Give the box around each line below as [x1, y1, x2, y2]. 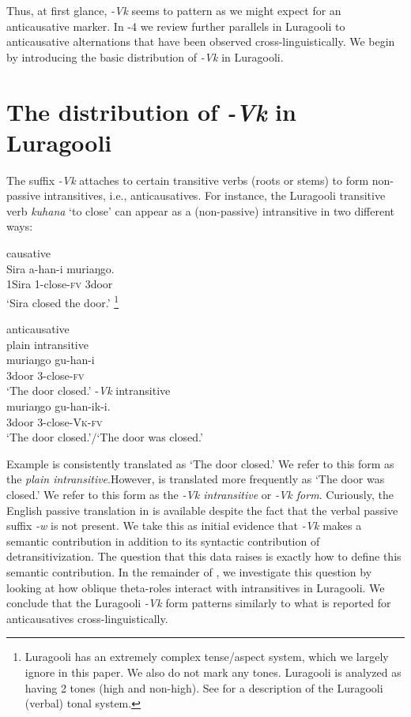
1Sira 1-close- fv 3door [6, 276, 113, 292]
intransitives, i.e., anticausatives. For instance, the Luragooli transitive [43, 187, 386, 204]
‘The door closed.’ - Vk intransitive [6, 382, 171, 399]
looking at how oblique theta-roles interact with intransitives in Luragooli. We [6, 579, 385, 595]
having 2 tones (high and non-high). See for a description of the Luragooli [25, 679, 383, 696]
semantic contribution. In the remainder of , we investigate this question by [6, 564, 372, 580]
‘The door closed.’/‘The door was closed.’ [6, 429, 203, 445]
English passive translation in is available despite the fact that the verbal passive [6, 501, 398, 518]
